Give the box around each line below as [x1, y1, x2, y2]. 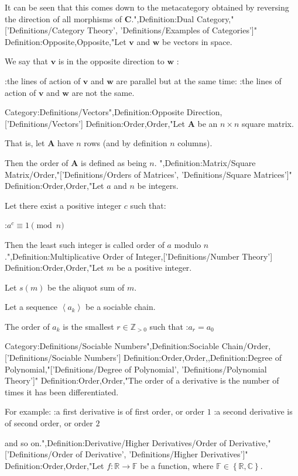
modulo [174, 238, 201, 250]
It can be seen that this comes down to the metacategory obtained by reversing [5, 1, 289, 13]
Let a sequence [5, 301, 58, 313]
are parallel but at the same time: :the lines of [116, 74, 282, 87]
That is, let [5, 137, 45, 149]
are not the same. [71, 86, 135, 98]
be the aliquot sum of [47, 281, 125, 293]
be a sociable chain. [85, 301, 156, 313]
